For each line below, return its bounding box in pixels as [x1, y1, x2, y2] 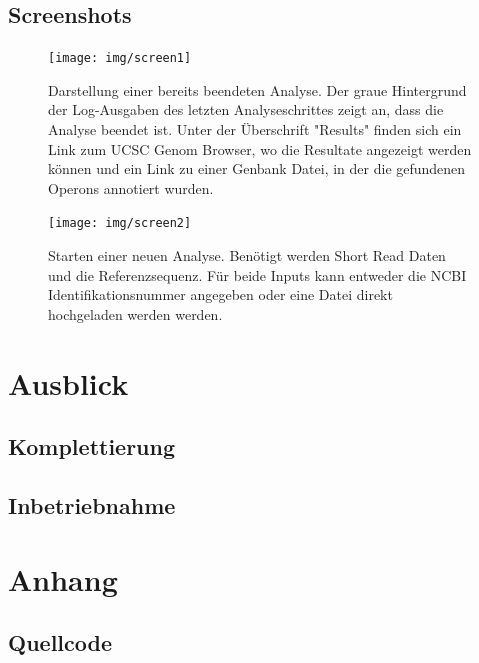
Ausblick [8, 362, 129, 403]
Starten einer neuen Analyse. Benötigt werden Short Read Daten [48, 245, 446, 266]
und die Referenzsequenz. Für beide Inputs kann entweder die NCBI [48, 264, 467, 285]
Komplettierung [8, 431, 176, 462]
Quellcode [8, 627, 112, 658]
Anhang [8, 558, 118, 599]
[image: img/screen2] [48, 216, 192, 231]
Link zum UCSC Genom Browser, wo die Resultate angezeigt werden [48, 138, 472, 159]
